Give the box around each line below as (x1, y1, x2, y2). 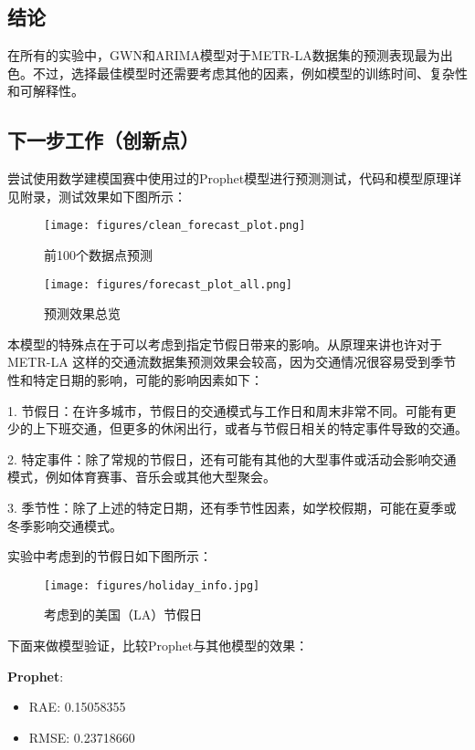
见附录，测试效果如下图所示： (7, 186, 186, 205)
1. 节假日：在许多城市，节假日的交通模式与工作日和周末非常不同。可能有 (7, 401, 444, 420)
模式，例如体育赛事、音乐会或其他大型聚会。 (7, 467, 276, 486)
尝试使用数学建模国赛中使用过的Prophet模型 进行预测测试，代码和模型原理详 (7, 169, 462, 188)
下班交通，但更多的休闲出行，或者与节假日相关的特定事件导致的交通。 (45, 419, 468, 438)
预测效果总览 (44, 304, 121, 323)
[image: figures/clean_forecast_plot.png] (44, 219, 306, 233)
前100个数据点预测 (44, 245, 153, 265)
